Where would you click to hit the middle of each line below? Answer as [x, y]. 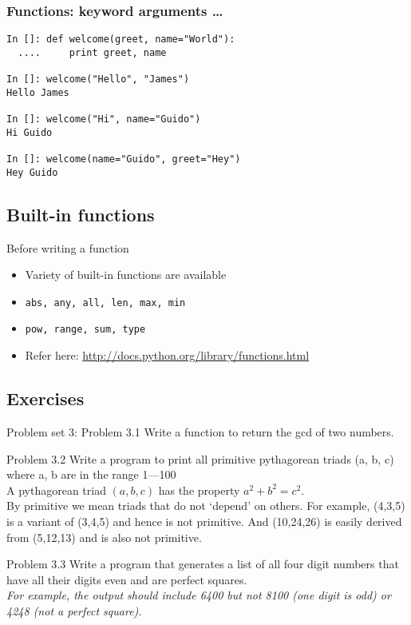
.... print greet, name [92, 52]
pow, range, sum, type [85, 330]
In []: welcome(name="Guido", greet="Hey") [124, 159]
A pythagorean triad [56, 490]
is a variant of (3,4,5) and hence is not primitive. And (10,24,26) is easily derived [204, 521]
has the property [199, 490]
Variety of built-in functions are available [126, 275]
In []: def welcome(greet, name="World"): [121, 40]
